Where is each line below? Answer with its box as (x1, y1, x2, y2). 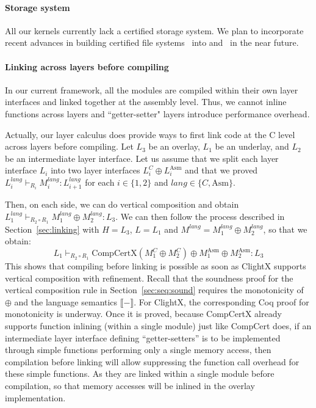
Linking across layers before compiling (5, 60, 169, 73)
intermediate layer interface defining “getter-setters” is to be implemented (5, 331, 281, 344)
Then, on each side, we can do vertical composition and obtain (5, 198, 239, 211)
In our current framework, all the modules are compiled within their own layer (5, 83, 298, 96)
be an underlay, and (215, 140, 289, 153)
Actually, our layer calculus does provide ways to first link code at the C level (5, 128, 295, 140)
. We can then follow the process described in (115, 209, 285, 222)
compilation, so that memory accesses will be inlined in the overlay (5, 379, 255, 392)
